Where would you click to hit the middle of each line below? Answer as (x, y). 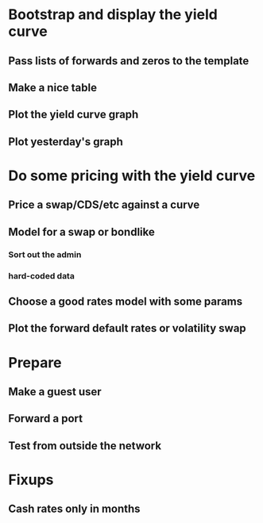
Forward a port (46, 419)
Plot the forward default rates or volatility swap (127, 328)
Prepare (35, 362)
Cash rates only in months (74, 509)
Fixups (31, 480)
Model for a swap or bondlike (81, 232)
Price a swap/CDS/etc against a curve (104, 205)
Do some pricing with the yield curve (132, 175)
